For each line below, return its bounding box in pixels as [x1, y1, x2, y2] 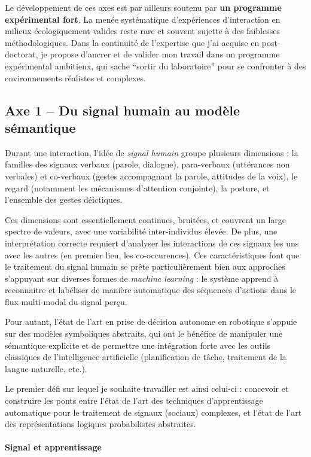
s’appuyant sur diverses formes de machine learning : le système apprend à [5, 272, 279, 284]
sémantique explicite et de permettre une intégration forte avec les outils [5, 339, 271, 351]
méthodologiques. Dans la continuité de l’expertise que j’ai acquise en [5, 36, 260, 48]
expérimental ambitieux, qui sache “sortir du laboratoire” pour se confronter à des [5, 59, 306, 72]
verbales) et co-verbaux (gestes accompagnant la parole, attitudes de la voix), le [5, 169, 298, 182]
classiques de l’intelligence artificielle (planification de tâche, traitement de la [5, 351, 286, 363]
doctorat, [5, 48, 38, 60]
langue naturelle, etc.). [5, 362, 87, 374]
